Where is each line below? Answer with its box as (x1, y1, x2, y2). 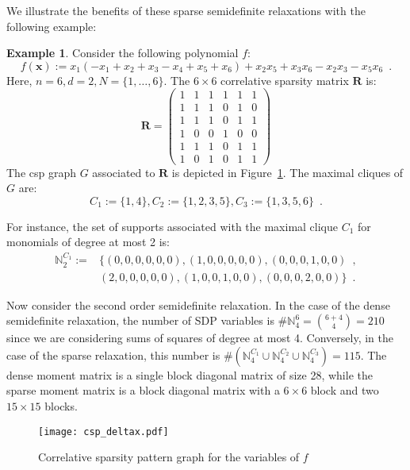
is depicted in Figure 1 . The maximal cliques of (171, 164, 404, 180)
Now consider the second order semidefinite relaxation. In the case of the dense (6, 296, 390, 313)
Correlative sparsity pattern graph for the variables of (38, 449, 300, 465)
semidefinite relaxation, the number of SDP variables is (6, 312, 274, 329)
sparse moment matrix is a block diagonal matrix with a (6, 382, 280, 399)
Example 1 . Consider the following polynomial (6, 44, 239, 61)
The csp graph (6, 164, 77, 180)
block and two (310, 382, 379, 399)
